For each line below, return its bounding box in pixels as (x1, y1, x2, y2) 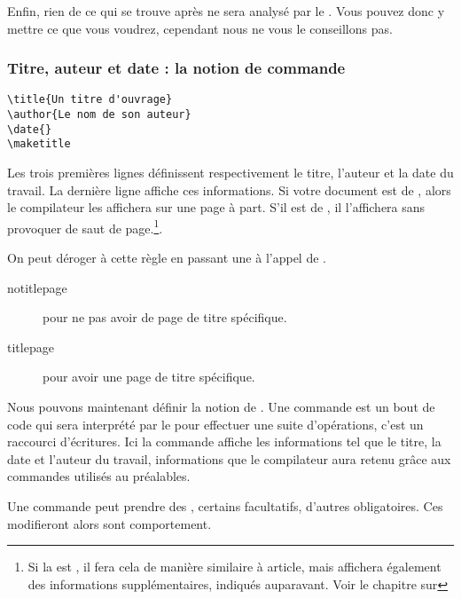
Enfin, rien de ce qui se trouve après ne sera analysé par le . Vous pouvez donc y (7, 2, 445, 20)
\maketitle (7, 138, 71, 151)
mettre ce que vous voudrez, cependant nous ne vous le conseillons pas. (7, 19, 393, 37)
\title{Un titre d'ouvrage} (7, 93, 173, 106)
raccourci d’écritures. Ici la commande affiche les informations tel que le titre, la (7, 432, 441, 451)
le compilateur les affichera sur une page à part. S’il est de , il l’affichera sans (7, 198, 426, 217)
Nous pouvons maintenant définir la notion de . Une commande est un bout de (7, 398, 435, 416)
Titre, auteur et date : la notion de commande (7, 57, 346, 79)
